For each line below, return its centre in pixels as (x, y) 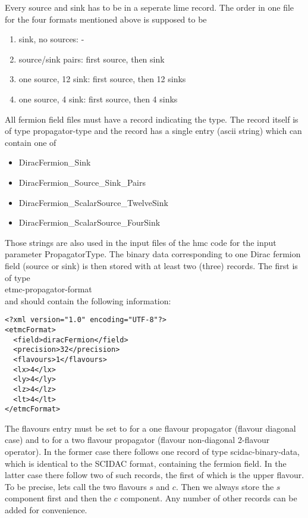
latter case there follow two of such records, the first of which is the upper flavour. (155, 475)
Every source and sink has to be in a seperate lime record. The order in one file (150, 7)
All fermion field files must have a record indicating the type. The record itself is (152, 119)
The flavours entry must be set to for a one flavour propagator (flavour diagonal (150, 428)
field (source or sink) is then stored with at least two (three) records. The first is (151, 265)
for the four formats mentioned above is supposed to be (106, 19)
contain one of (31, 142)
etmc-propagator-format (48, 289)
